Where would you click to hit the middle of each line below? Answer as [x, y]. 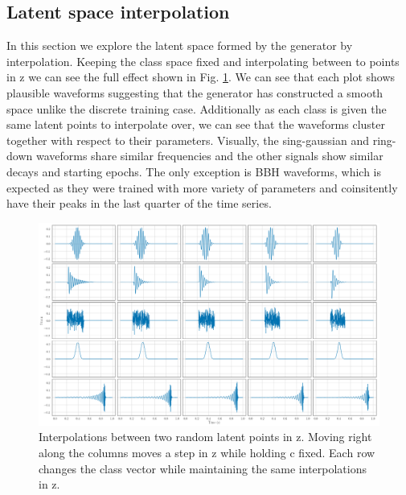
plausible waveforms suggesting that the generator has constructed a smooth [195, 92]
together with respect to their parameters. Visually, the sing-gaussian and [188, 140]
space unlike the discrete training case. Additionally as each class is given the [197, 108]
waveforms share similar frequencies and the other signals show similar [209, 156]
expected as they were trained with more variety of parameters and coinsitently [202, 187]
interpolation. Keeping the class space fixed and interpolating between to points [203, 61]
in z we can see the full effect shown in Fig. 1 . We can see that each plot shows [201, 77]
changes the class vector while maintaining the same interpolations [203, 468]
